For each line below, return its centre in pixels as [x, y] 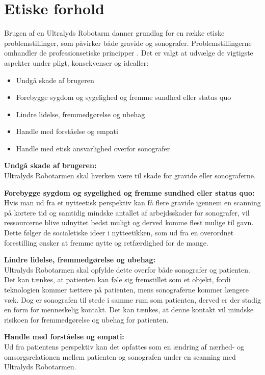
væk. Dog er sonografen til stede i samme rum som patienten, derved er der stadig [132, 299]
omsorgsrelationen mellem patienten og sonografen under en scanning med [120, 356]
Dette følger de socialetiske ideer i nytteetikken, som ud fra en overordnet [119, 233]
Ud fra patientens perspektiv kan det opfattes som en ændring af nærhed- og [124, 346]
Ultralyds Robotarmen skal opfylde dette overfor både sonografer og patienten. [127, 269]
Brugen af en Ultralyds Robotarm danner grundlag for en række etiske [114, 33]
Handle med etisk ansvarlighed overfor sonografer [93, 148]
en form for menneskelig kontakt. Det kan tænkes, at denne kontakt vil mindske [129, 310]
